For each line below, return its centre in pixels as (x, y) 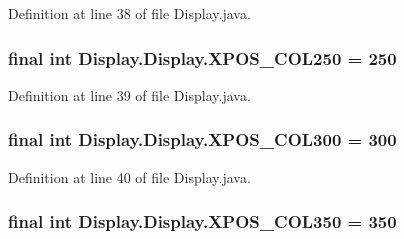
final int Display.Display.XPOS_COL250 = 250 (202, 57)
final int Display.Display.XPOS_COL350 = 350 (202, 221)
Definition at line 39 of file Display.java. (129, 94)
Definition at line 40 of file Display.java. (129, 176)
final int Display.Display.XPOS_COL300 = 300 (202, 139)
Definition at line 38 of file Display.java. (129, 13)
